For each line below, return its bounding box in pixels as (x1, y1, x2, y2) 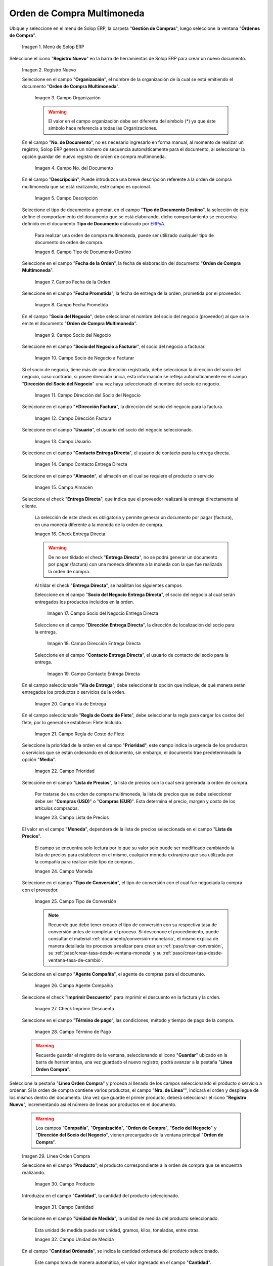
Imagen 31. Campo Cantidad (34, 1204, 94, 1210)
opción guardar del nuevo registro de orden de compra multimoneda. (22, 153, 166, 160)
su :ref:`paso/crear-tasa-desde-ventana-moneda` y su (48, 950, 162, 956)
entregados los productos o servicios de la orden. (22, 689, 126, 695)
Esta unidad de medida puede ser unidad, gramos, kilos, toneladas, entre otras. (34, 1227, 200, 1233)
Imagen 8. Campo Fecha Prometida (34, 302, 108, 308)
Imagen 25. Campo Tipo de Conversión (34, 898, 116, 904)
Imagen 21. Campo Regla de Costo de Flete (34, 731, 125, 737)
